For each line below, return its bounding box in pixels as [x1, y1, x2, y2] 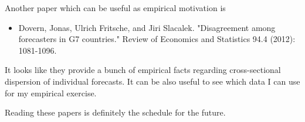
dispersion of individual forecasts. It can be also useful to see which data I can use [5, 75, 300, 87]
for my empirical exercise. [5, 86, 97, 99]
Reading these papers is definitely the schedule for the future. [5, 106, 226, 118]
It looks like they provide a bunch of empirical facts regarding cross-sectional [5, 64, 281, 76]
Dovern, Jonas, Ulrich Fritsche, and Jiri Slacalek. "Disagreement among [18, 21, 276, 33]
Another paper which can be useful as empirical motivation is [5, 2, 226, 13]
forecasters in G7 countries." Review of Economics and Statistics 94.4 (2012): [18, 33, 296, 45]
